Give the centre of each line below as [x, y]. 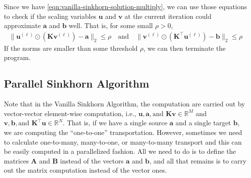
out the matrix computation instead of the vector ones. [86, 170]
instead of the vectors [92, 160]
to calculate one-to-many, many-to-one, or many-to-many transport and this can [123, 141]
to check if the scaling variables [50, 16]
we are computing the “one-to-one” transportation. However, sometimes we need [123, 132]
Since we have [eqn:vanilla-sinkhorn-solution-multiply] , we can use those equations [125, 6]
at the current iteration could [168, 16]
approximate [22, 25]
